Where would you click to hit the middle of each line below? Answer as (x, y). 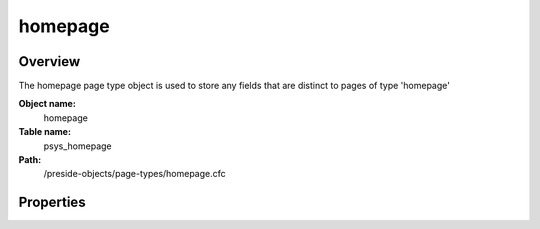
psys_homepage (77, 146)
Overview (49, 61)
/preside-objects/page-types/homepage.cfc (135, 174)
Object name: (47, 104)
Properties (52, 202)
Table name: (45, 132)
